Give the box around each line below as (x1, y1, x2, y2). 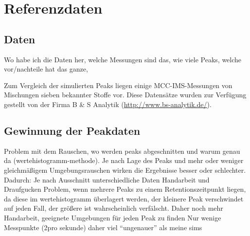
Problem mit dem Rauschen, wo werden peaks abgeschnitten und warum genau (4, 145, 240, 156)
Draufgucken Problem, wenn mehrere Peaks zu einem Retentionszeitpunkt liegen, (4, 184, 246, 194)
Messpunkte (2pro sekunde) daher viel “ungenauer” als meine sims (4, 222, 202, 232)
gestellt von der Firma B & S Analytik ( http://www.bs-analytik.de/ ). (4, 99, 212, 109)
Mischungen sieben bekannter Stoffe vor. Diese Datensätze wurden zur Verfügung (4, 90, 247, 100)
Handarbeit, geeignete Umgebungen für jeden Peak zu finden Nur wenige (4, 212, 221, 222)
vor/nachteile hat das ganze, (4, 64, 88, 74)
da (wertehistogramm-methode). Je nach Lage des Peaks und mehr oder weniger (4, 155, 244, 165)
